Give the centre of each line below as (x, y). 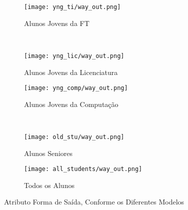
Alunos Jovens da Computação (71, 104)
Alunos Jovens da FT (57, 23)
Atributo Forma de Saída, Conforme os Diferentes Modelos (94, 202)
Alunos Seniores (48, 153)
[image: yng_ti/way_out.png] (72, 7)
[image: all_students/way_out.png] (83, 169)
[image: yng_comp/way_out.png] (76, 88)
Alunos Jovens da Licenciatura (71, 72)
